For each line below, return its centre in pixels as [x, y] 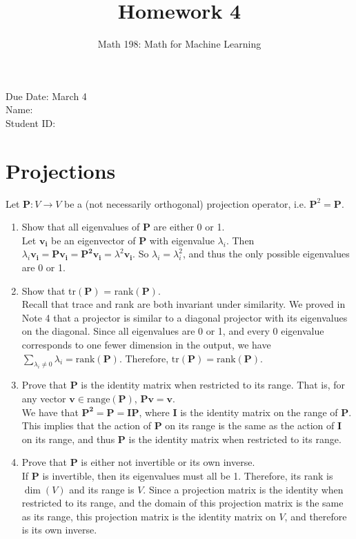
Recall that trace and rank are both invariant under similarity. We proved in [184, 304]
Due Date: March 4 [46, 96]
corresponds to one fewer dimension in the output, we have [146, 344]
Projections [61, 170]
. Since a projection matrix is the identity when [243, 489]
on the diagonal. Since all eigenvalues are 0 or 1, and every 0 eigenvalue [173, 331]
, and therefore [316, 516]
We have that [50, 412]
